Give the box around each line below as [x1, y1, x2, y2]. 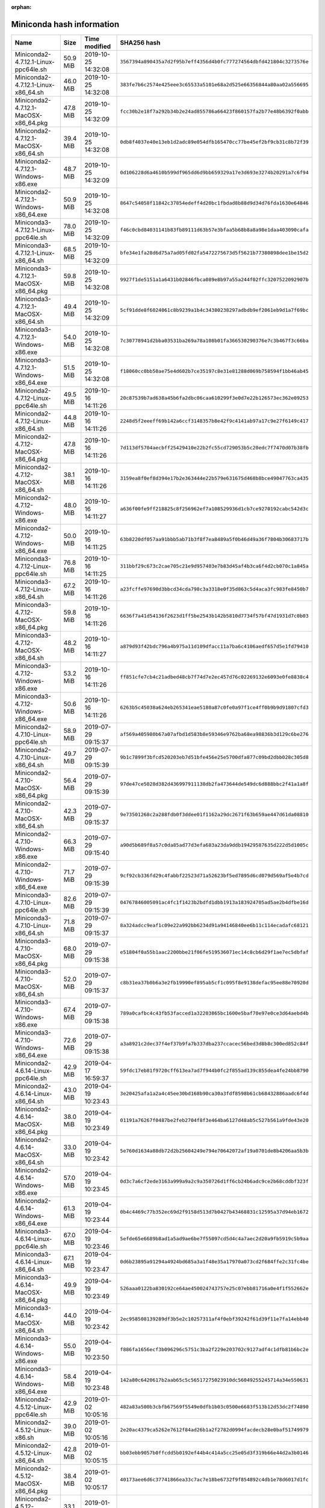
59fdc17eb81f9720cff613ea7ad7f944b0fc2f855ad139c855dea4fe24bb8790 [120, 1068, 309, 1074]
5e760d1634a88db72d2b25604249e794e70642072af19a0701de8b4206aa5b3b [120, 1148, 309, 1155]
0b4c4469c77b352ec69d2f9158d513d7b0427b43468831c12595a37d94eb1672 [120, 1209, 309, 1215]
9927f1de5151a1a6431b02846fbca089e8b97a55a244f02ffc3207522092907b [120, 276, 309, 283]
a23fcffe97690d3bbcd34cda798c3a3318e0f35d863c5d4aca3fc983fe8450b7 [120, 586, 309, 592]
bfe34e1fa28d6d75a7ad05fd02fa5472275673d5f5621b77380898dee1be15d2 [120, 250, 309, 256]
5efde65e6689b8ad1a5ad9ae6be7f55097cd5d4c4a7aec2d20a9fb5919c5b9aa [120, 1235, 309, 1242]
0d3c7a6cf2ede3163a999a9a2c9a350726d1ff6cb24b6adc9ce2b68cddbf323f [120, 1178, 309, 1185]
